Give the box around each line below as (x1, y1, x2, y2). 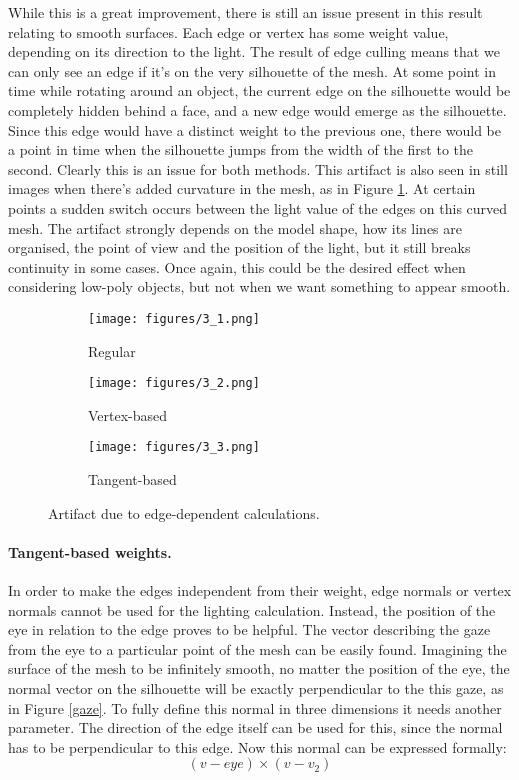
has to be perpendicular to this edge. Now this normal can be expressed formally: (8, 736, 507, 757)
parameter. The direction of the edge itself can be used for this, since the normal (8, 717, 503, 738)
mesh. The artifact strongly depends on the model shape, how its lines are (8, 217, 463, 238)
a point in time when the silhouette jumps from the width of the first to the (8, 139, 474, 160)
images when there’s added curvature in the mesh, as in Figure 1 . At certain (8, 178, 476, 199)
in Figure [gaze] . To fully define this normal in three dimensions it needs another (8, 697, 502, 718)
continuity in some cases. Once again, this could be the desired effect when (8, 256, 466, 277)
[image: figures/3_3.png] (88, 440, 260, 455)
